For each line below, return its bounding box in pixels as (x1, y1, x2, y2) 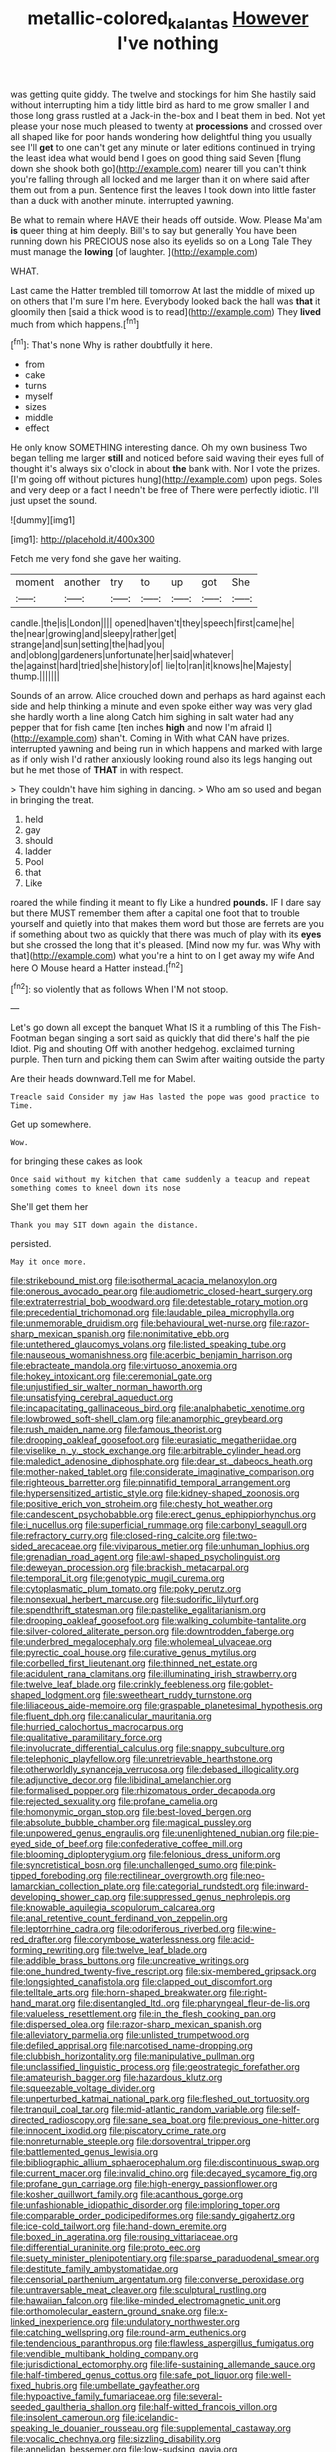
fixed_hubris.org (10, 2380, 78, 2392)
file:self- (266, 2103, 301, 2116)
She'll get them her (10, 1201, 89, 1213)
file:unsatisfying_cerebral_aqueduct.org (10, 1392, 174, 1404)
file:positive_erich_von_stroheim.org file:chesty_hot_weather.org (10, 1498, 273, 1510)
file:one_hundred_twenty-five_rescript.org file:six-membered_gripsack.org (10, 1965, 317, 1977)
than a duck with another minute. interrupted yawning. (10, 194, 235, 206)
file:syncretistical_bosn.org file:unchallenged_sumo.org (10, 1859, 238, 1871)
